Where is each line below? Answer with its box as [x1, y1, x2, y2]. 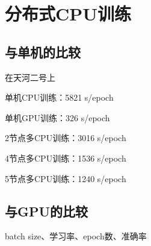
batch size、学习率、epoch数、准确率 [5, 230, 147, 242]
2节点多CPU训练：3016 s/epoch [5, 131, 126, 144]
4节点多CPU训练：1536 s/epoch [5, 151, 126, 164]
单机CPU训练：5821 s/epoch [5, 91, 114, 104]
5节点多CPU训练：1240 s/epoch [5, 172, 126, 184]
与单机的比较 [5, 42, 81, 61]
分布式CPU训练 [5, 1, 132, 26]
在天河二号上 [5, 71, 55, 83]
